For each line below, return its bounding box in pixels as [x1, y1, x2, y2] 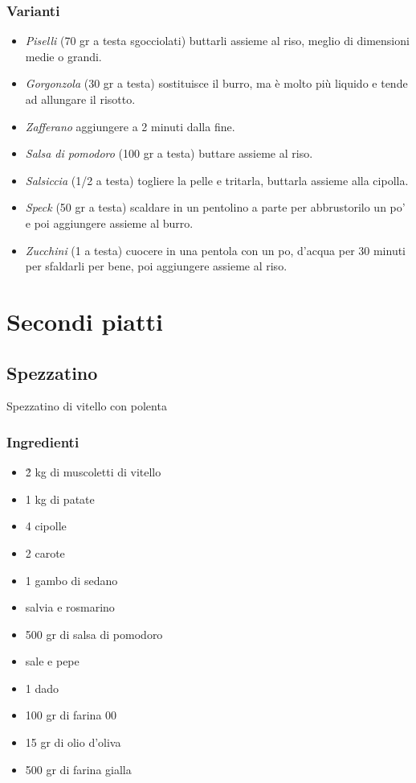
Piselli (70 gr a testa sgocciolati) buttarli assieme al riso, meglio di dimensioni [25, 32, 410, 49]
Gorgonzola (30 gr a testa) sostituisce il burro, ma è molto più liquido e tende [25, 75, 408, 92]
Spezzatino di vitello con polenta [6, 398, 167, 414]
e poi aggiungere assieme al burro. [25, 214, 194, 231]
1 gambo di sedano [25, 571, 118, 588]
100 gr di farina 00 [25, 707, 117, 723]
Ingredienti [6, 431, 80, 451]
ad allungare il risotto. [25, 91, 136, 107]
